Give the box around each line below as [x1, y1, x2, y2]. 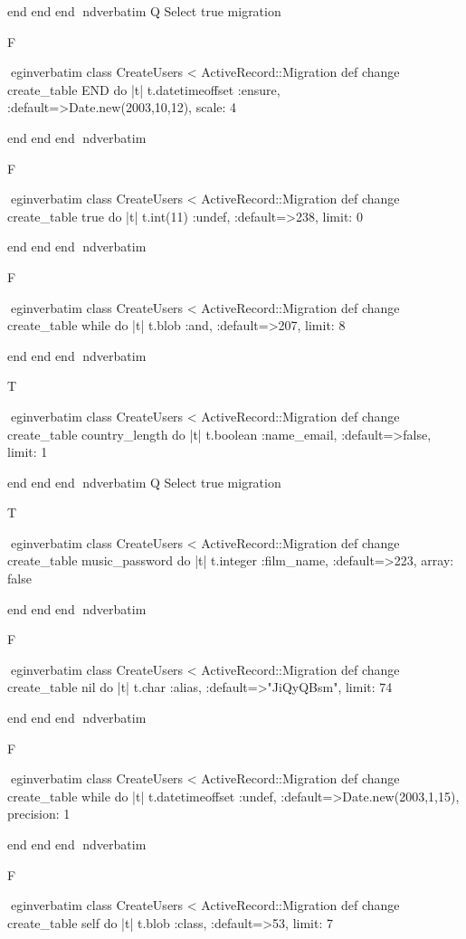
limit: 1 [7, 442, 48, 461]
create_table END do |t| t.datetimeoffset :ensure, [7, 80, 281, 99]
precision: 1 [7, 804, 71, 823]
